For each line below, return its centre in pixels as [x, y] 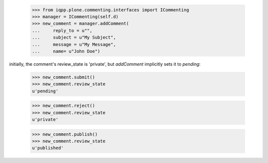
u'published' [48, 148]
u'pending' [45, 91]
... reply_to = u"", [62, 30]
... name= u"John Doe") [66, 51]
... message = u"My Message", [74, 44]
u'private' [45, 120]
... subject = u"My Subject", [74, 38]
